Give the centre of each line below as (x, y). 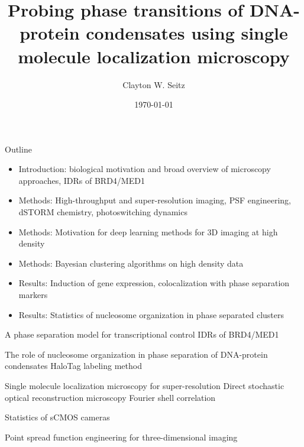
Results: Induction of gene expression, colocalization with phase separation (154, 283)
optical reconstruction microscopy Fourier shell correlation (110, 397)
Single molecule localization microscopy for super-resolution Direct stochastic (145, 386)
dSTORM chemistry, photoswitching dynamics (103, 212)
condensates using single (187, 33)
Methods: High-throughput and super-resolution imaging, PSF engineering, (155, 200)
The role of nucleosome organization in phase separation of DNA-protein (136, 354)
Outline (18, 149)
